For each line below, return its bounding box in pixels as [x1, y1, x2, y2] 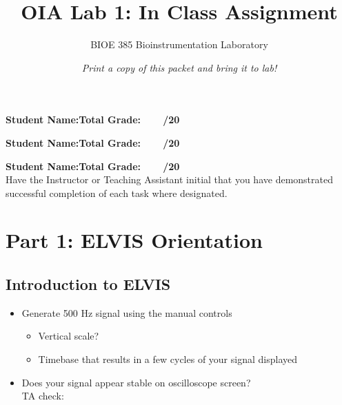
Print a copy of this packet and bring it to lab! [81, 60, 277, 74]
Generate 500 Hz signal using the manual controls [21, 305, 232, 320]
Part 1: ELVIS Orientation [6, 226, 263, 254]
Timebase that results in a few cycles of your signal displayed [38, 352, 297, 366]
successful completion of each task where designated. [6, 185, 228, 200]
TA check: [21, 388, 64, 403]
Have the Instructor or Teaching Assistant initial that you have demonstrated [6, 172, 333, 187]
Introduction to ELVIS [6, 273, 171, 295]
